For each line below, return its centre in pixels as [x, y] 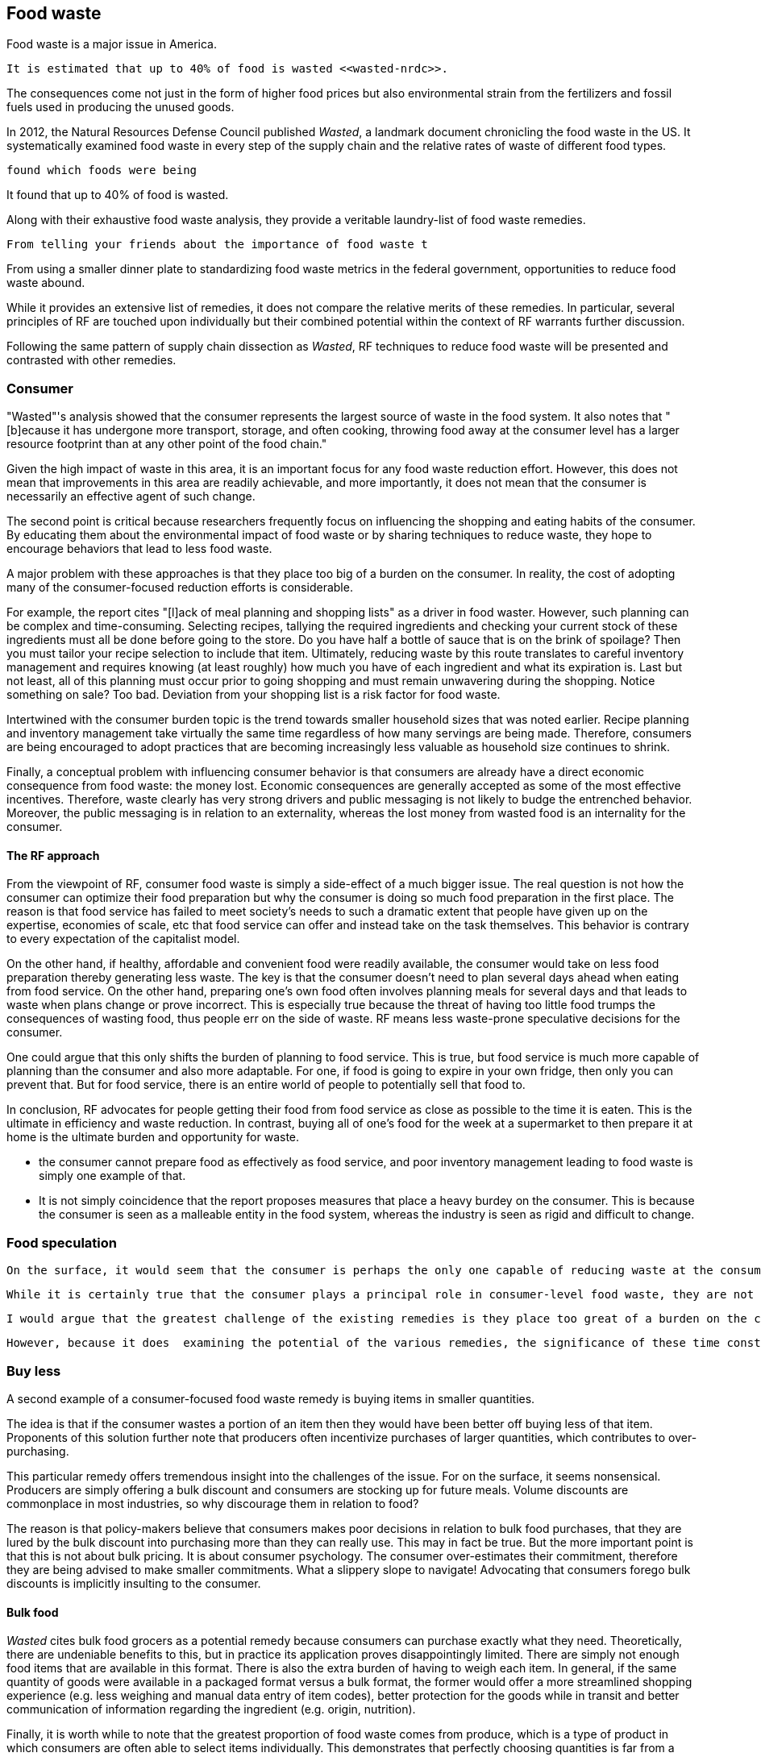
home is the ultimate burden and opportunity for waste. [153, 1137]
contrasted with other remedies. [91, 360]
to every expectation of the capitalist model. [123, 939]
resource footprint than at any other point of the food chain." [167, 444]
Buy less [34, 1371]
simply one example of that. [112, 1176]
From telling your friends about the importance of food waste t [217, 245]
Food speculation [62, 1242]
